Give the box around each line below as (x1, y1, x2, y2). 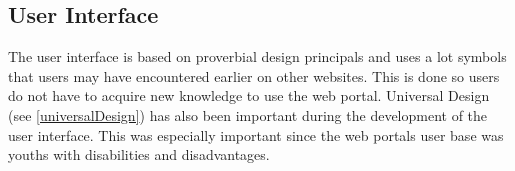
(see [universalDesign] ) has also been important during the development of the (8, 104, 488, 125)
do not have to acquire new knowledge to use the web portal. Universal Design (8, 85, 490, 106)
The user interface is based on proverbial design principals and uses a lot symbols (8, 46, 507, 67)
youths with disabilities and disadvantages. (8, 144, 270, 165)
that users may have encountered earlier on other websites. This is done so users (8, 65, 500, 86)
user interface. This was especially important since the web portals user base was (8, 124, 504, 145)
